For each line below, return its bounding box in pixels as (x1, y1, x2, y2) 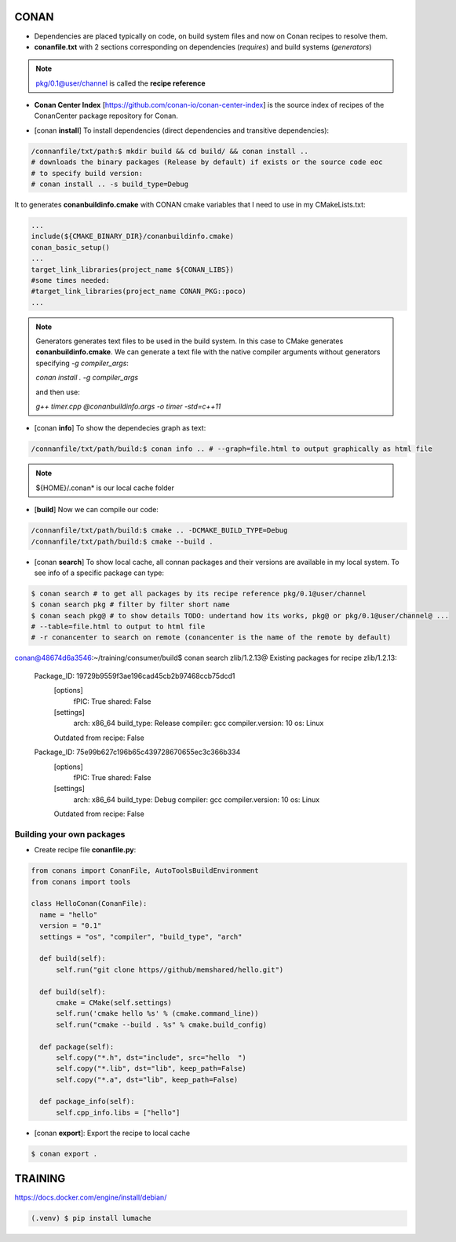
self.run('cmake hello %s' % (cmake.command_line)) (56, 1009, 259, 1018)
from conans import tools (31, 877, 131, 886)
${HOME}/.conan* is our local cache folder (35, 483, 175, 493)
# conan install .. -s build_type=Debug (31, 180, 188, 189)
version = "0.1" (39, 921, 102, 930)
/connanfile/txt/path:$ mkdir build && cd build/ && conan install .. (31, 146, 309, 156)
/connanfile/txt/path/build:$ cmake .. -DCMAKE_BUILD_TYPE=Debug (31, 526, 288, 535)
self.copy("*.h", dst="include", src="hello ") (56, 1053, 246, 1062)
